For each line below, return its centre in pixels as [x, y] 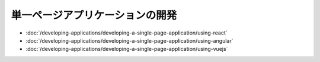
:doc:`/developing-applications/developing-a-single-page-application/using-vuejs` [127, 49]
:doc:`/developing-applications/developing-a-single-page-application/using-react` [127, 33]
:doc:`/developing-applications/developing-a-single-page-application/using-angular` [129, 40]
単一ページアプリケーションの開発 [94, 15]
